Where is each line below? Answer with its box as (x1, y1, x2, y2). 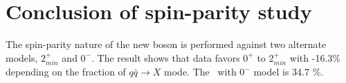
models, (6, 50, 38, 64)
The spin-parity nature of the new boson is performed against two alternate (6, 37, 327, 51)
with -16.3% (289, 50, 340, 64)
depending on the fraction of (6, 64, 126, 79)
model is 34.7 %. (253, 64, 324, 79)
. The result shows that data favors (91, 50, 240, 64)
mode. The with (164, 64, 237, 79)
